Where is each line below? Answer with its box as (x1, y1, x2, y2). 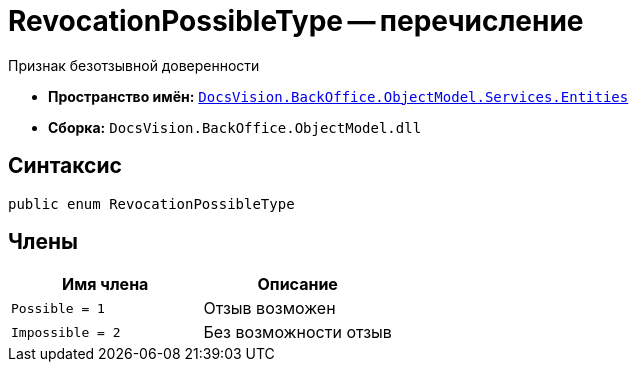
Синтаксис (8, 153, 122, 179)
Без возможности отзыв (203, 322, 392, 343)
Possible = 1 (11, 300, 105, 316)
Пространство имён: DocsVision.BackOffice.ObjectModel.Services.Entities (48, 87, 629, 105)
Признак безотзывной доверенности (8, 56, 260, 74)
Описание (257, 274, 338, 295)
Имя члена (62, 274, 149, 295)
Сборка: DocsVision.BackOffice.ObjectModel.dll (48, 118, 422, 136)
